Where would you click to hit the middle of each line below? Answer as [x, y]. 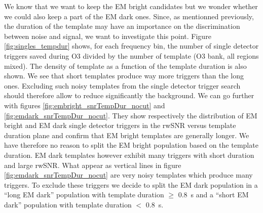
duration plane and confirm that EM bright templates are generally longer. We [127, 135]
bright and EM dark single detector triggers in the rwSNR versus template [120, 125]
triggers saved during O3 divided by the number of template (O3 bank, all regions [131, 55]
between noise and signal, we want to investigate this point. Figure [108, 36]
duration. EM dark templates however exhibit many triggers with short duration [129, 155]
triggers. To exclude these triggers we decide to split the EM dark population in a [131, 184]
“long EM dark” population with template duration [84, 195]
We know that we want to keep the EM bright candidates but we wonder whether [131, 6]
